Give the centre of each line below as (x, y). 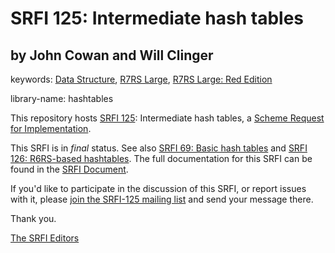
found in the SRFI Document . (69, 169)
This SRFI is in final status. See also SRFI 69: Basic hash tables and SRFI (159, 148)
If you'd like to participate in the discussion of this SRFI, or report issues (158, 188)
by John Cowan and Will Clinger (112, 55)
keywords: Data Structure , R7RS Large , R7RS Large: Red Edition (141, 79)
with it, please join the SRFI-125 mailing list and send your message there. (162, 199)
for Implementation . (51, 128)
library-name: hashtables (62, 98)
